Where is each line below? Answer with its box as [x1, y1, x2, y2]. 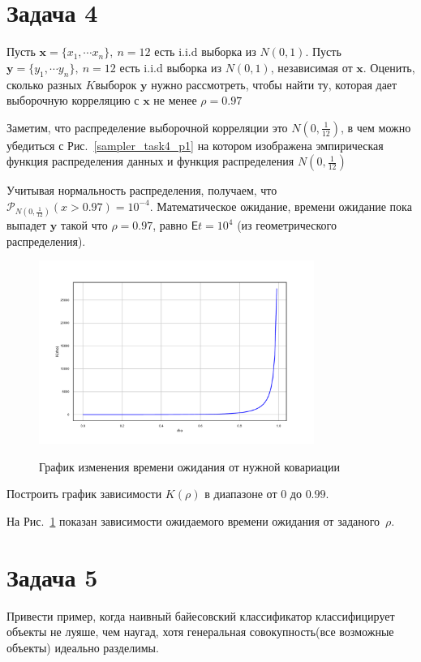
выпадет [6, 217, 47, 234]
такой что [61, 217, 108, 234]
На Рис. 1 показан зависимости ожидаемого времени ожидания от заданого [6, 512, 380, 529]
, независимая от [270, 58, 353, 75]
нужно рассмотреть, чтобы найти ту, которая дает [151, 75, 397, 92]
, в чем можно [341, 118, 411, 135]
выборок [95, 75, 137, 92]
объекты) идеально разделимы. [6, 638, 159, 656]
